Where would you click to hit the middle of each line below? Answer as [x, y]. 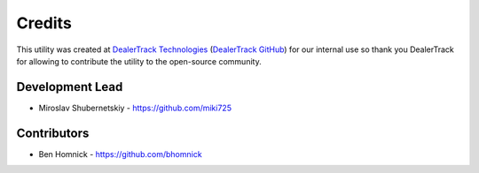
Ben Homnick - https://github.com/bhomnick [121, 154]
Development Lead [70, 87]
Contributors [53, 133]
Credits [44, 23]
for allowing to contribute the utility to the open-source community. [139, 61]
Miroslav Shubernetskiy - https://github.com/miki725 [135, 108]
